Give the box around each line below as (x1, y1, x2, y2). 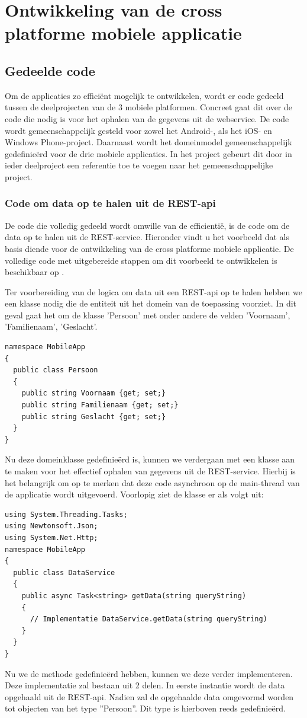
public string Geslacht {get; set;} (21, 412, 166, 421)
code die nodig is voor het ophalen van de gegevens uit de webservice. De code (5, 112, 289, 125)
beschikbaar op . (5, 266, 64, 278)
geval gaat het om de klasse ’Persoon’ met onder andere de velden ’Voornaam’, (5, 308, 290, 321)
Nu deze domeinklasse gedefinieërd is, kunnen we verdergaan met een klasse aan (5, 453, 295, 465)
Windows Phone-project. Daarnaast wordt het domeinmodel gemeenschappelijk (5, 136, 292, 148)
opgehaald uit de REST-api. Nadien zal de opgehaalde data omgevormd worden (5, 690, 294, 703)
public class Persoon (13, 366, 98, 375)
